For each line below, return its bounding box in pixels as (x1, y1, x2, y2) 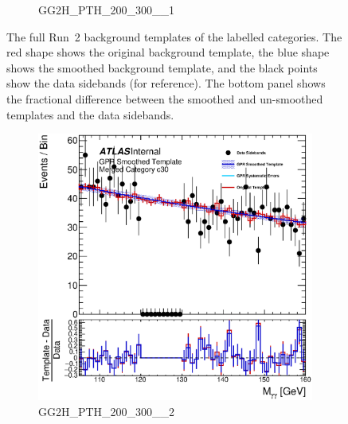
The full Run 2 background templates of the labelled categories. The (6, 28, 342, 45)
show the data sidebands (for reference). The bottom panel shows (6, 75, 326, 91)
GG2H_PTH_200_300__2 (38, 403, 175, 420)
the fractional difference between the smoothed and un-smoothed (6, 90, 323, 107)
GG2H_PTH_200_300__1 (38, 2, 175, 18)
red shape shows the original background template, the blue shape (6, 44, 330, 60)
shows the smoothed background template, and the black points (6, 59, 318, 76)
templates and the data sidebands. (6, 106, 174, 123)
